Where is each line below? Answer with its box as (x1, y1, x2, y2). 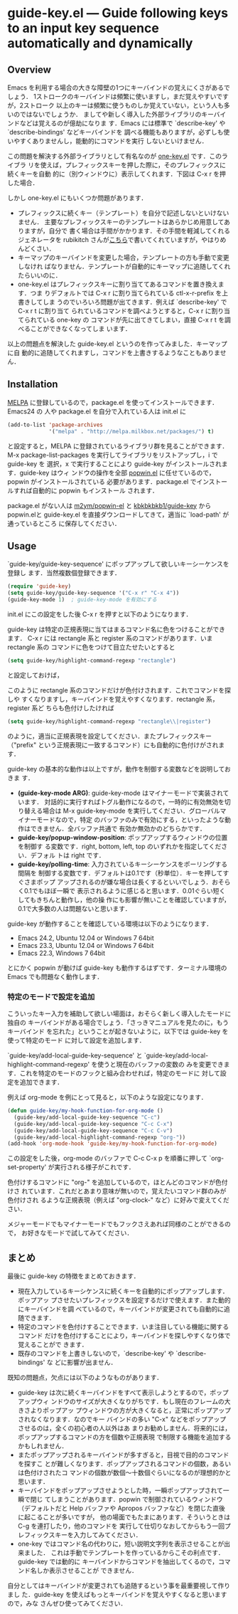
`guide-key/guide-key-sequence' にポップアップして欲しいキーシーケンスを (7, 560, 229, 569)
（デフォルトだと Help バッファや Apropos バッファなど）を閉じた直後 (17, 1504, 226, 1513)
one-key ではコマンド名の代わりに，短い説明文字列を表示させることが (17, 1539, 225, 1549)
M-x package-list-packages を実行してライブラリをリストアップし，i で (7, 450, 218, 459)
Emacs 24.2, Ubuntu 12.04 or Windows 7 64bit (17, 934, 154, 942)
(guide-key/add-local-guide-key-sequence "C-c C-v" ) (13, 1127, 173, 1134)
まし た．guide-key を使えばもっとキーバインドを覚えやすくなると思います (7, 1591, 227, 1599)
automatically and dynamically (7, 36, 193, 51)
